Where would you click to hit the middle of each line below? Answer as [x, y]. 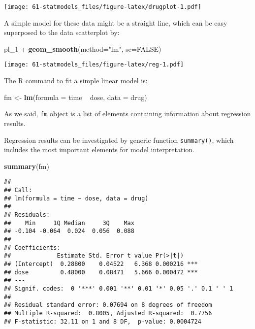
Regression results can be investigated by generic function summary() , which [119, 140]
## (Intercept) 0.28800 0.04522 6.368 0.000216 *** [101, 264]
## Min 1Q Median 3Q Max [69, 223]
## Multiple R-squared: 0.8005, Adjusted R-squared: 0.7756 [108, 313]
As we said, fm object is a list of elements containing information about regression [127, 114]
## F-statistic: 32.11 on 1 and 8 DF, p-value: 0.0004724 [103, 321]
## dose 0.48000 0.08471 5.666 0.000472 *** [101, 272]
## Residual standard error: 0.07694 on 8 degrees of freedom [108, 305]
